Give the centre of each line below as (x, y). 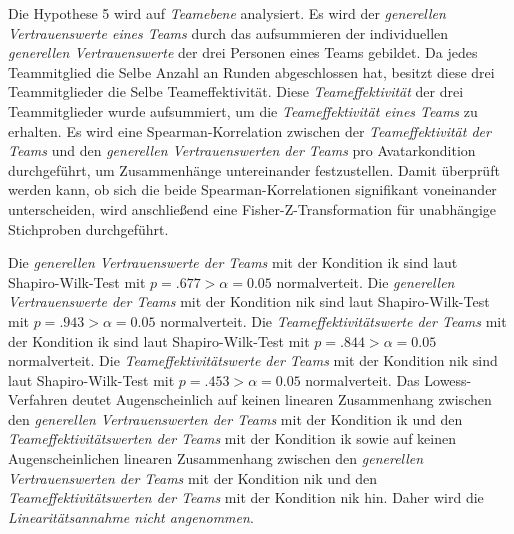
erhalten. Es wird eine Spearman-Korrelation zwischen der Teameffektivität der (249, 130)
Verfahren (38, 399)
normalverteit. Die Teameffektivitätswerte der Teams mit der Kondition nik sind (253, 360)
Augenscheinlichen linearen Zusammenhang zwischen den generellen (216, 458)
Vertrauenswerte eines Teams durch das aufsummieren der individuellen (228, 32)
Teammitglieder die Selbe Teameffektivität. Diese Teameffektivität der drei (236, 91)
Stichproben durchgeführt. (88, 228)
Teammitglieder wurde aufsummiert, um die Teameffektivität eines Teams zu (243, 110)
